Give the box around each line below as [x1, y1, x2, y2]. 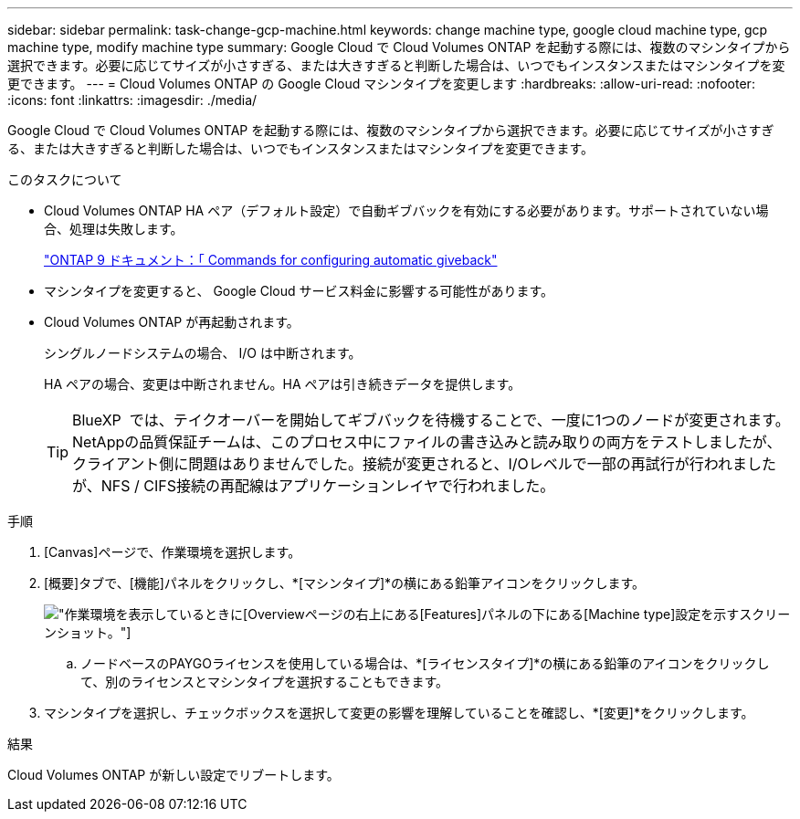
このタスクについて [7, 172, 122, 187]
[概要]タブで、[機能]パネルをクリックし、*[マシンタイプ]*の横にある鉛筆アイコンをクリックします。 [44, 575, 646, 591]
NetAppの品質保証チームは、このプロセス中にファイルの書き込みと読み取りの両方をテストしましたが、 [72, 433, 782, 451]
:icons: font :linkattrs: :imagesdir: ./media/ [7, 92, 258, 108]
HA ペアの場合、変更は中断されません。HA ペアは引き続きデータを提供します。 [44, 376, 521, 392]
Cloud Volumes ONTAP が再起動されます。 [44, 314, 300, 330]
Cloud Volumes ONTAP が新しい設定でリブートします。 [7, 767, 340, 782]
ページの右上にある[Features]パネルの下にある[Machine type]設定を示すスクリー [304, 606, 791, 622]
